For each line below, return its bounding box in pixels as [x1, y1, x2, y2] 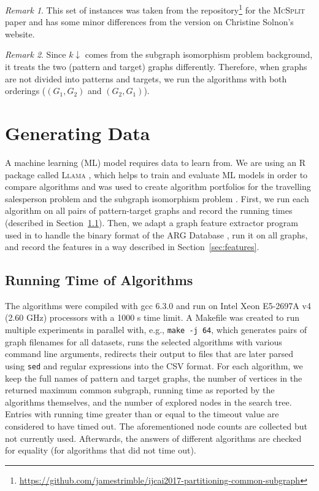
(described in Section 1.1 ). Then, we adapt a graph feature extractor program [5, 216, 298, 229]
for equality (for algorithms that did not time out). [5, 444, 196, 457]
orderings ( [5, 84, 46, 97]
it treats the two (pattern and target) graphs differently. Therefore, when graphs [5, 60, 307, 73]
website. [5, 27, 35, 40]
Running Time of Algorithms [5, 270, 193, 289]
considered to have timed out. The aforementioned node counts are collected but [5, 419, 307, 432]
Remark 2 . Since [5, 48, 66, 61]
